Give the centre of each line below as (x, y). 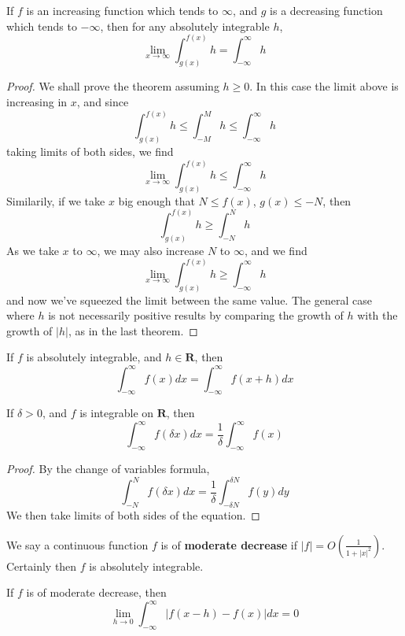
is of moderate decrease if (229, 544)
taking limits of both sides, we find (90, 151)
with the (377, 315)
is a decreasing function (326, 10)
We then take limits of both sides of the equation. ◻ (133, 515)
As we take (33, 250)
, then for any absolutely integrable (185, 26)
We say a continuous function (77, 544)
